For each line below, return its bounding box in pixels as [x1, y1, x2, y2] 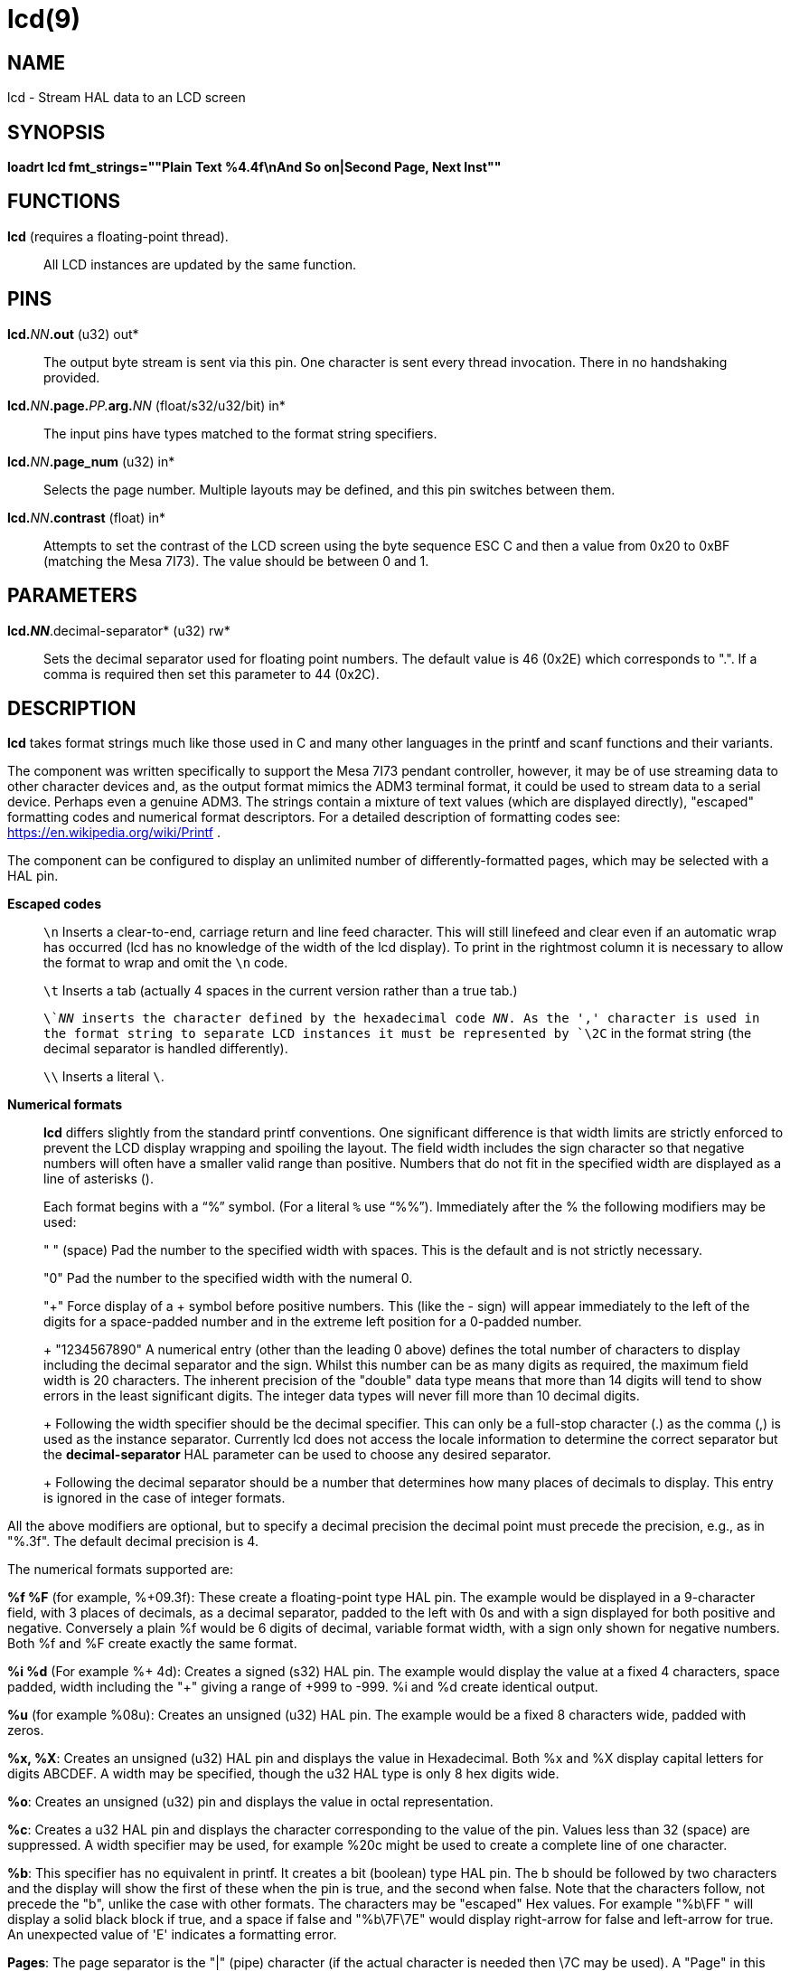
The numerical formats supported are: [7, 1561, 233, 1578]
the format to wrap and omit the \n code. [43, 955, 288, 971]
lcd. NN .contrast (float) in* [7, 509, 165, 525]
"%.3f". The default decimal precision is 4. [7, 1533, 259, 1550]
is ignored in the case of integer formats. [43, 1490, 286, 1506]
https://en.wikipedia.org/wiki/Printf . [7, 825, 221, 841]
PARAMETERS [7, 584, 137, 608]
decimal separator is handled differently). [43, 1041, 288, 1057]
